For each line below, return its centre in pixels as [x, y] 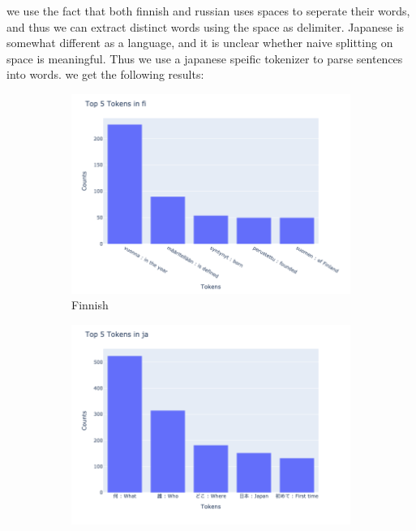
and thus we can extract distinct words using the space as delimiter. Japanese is [206, 26]
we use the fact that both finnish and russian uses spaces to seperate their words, [208, 11]
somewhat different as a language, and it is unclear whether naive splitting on [200, 43]
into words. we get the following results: [105, 74]
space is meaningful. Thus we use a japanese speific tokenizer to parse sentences [205, 58]
